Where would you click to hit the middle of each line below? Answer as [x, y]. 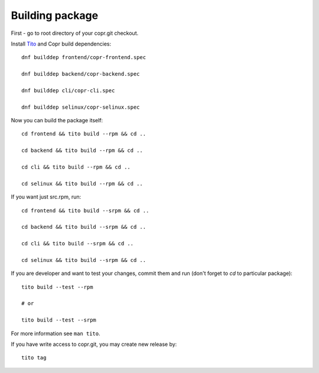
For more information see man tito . [56, 333]
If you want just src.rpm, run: [46, 197]
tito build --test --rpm [57, 287]
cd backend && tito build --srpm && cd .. [84, 227]
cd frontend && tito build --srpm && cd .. [85, 210]
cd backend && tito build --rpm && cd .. [82, 150]
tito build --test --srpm [59, 320]
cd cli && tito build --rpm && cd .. [76, 167]
